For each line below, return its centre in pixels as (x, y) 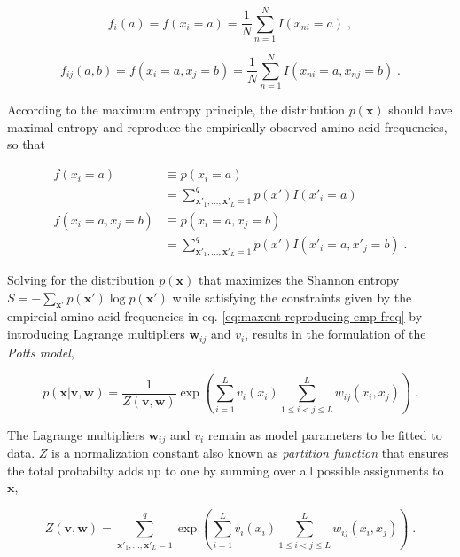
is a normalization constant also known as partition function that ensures (250, 453)
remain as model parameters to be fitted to (325, 434)
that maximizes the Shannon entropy (299, 280)
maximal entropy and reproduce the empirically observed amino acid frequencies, (227, 126)
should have (421, 110)
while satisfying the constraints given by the (292, 297)
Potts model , (41, 352)
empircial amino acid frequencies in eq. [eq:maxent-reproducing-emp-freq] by (215, 316)
